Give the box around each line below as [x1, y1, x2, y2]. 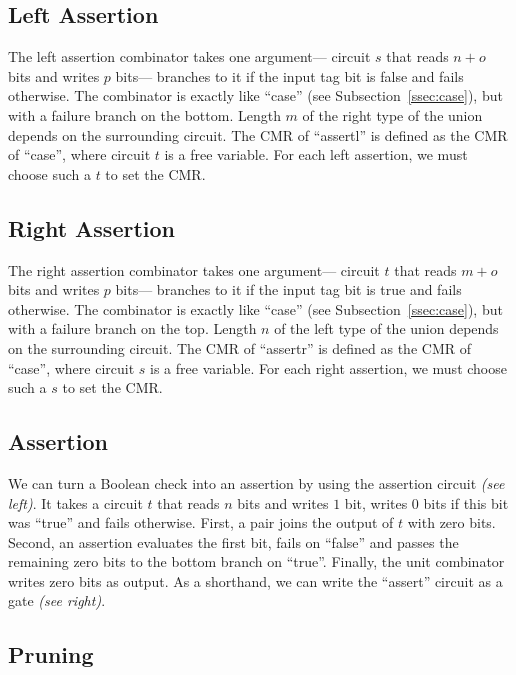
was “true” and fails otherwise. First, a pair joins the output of [8, 512, 394, 533]
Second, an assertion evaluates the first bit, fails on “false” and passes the [8, 531, 459, 552]
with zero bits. [407, 512, 496, 533]
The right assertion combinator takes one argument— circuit [8, 259, 380, 280]
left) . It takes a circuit [8, 492, 143, 513]
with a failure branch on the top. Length [8, 318, 257, 339]
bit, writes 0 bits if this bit [344, 492, 509, 513]
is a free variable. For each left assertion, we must [164, 144, 468, 165]
